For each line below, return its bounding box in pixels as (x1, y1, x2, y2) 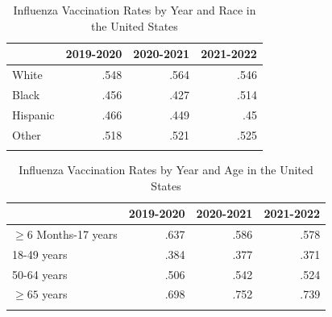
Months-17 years (36, 225, 118, 242)
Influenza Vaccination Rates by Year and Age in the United (19, 161, 313, 177)
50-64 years (12, 265, 68, 282)
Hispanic (12, 106, 55, 123)
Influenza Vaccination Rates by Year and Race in (13, 2, 256, 18)
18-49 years (12, 245, 68, 262)
